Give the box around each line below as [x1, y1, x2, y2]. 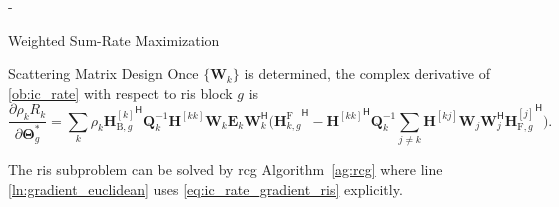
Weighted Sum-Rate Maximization [8, 29, 220, 50]
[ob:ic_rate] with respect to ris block [8, 82, 233, 103]
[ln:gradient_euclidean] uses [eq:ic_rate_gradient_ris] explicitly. [8, 178, 403, 199]
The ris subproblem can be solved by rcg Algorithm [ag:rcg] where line [8, 158, 443, 179]
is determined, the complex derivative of [244, 63, 490, 84]
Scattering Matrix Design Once [8, 63, 199, 84]
